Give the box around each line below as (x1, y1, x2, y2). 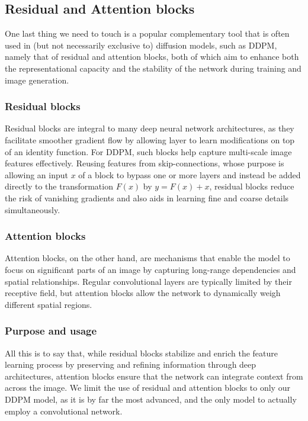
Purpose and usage (5, 323, 97, 338)
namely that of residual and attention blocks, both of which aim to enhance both (5, 50, 299, 63)
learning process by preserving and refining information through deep (5, 358, 256, 371)
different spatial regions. (5, 298, 92, 310)
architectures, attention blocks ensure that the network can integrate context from (5, 369, 303, 382)
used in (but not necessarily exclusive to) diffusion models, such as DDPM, (5, 38, 277, 51)
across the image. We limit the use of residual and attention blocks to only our (5, 381, 290, 394)
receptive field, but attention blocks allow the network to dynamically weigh (5, 287, 281, 299)
